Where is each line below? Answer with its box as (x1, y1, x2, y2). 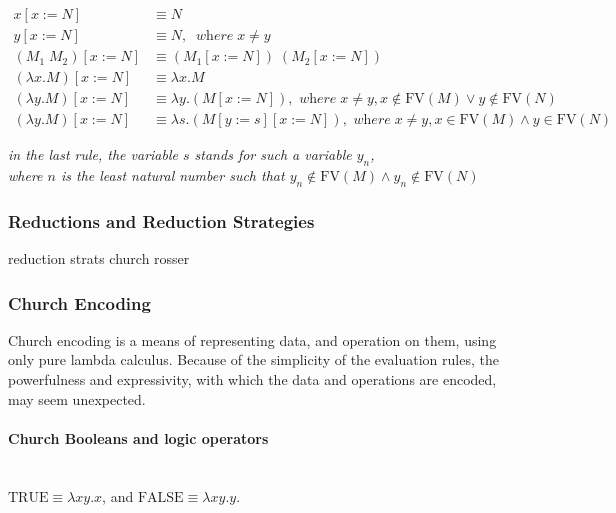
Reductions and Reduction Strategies (8, 208, 315, 233)
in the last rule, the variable (8, 144, 178, 165)
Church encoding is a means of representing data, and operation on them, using (8, 329, 497, 350)
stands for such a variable (194, 144, 352, 165)
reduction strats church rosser (8, 248, 190, 268)
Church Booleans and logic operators (8, 427, 269, 448)
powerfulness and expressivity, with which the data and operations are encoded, (8, 369, 497, 389)
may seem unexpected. (8, 388, 146, 409)
